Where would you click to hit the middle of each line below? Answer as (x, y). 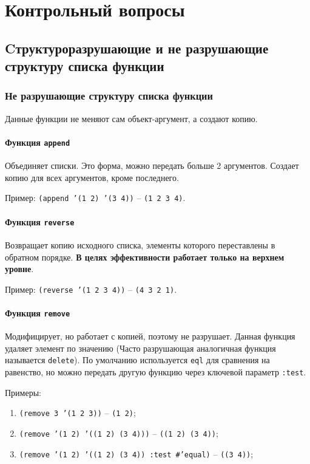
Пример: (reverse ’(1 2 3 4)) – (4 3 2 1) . (91, 289)
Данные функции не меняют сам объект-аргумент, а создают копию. (131, 118)
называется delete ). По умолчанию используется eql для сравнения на (137, 360)
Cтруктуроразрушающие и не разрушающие (137, 48)
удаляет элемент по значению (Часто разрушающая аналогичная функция (140, 348)
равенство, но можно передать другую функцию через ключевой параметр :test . (156, 372)
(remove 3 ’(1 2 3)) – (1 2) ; (77, 413)
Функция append (38, 142)
